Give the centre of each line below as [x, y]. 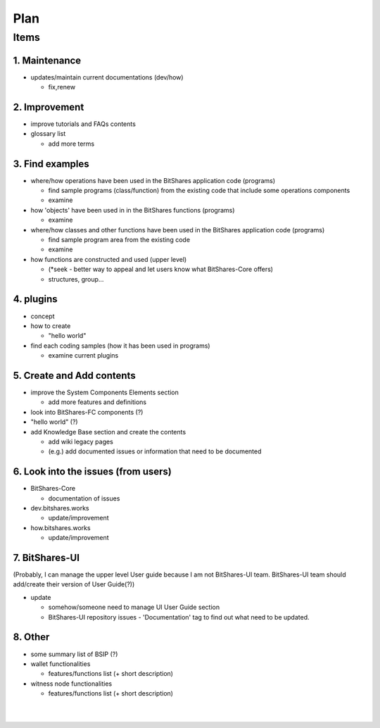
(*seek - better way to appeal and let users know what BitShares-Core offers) [161, 269]
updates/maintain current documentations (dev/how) [107, 77]
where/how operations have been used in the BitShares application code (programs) [153, 180]
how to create [51, 326]
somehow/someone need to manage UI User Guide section [134, 607]
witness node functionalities [71, 684]
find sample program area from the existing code [119, 240]
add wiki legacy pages [81, 441]
